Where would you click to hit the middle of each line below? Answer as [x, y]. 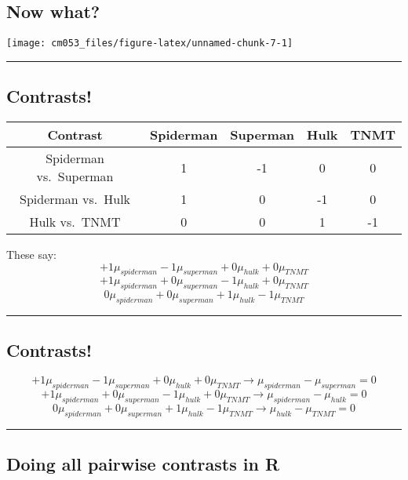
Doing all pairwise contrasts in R [143, 464]
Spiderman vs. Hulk [75, 199]
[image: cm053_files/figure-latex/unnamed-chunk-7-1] [150, 44]
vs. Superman [75, 176]
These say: [31, 255]
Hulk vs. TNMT [75, 222]
